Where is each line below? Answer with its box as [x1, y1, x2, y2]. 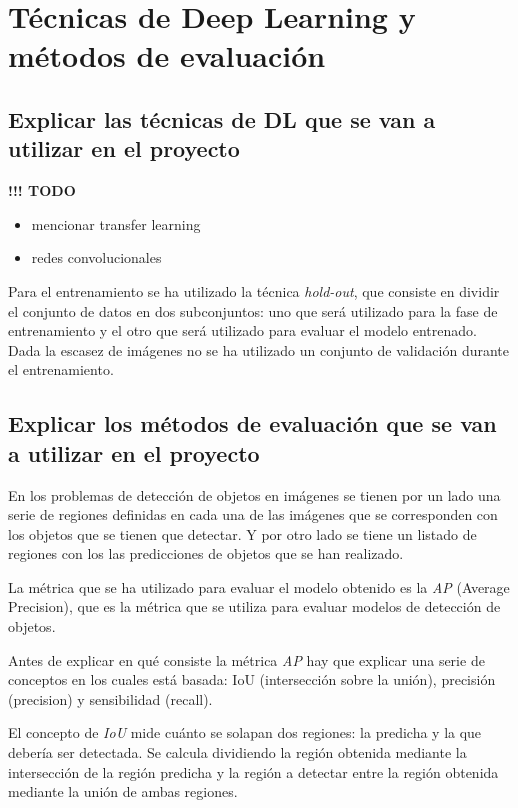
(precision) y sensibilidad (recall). [8, 688, 213, 709]
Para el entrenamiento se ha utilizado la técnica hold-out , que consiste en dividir [8, 280, 500, 301]
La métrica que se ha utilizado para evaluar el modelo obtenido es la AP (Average [8, 576, 510, 597]
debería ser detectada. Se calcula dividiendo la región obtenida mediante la [8, 742, 467, 763]
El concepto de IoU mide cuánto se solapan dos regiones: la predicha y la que [8, 722, 482, 743]
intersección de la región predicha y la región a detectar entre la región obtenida [8, 761, 499, 782]
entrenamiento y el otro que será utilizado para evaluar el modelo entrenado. [8, 320, 477, 341]
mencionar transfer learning [31, 213, 201, 234]
